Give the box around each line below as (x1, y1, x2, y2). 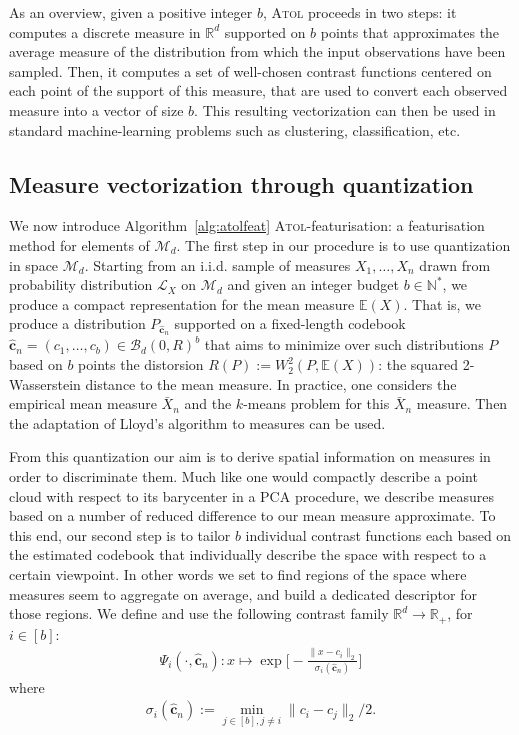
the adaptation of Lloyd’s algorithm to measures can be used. (9, 412, 386, 433)
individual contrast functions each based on (245, 524, 512, 545)
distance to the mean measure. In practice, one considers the (85, 373, 457, 394)
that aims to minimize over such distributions (204, 334, 484, 355)
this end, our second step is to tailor (9, 524, 231, 545)
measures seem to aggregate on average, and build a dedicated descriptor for (9, 583, 477, 604)
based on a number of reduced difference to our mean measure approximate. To (9, 505, 496, 526)
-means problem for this (243, 393, 390, 414)
